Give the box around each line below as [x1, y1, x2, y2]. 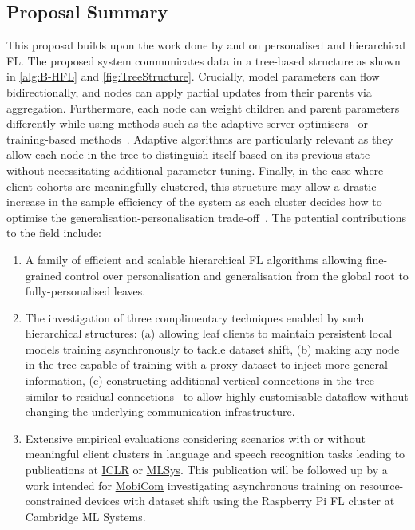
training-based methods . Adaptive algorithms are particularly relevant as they [6, 130, 393, 147]
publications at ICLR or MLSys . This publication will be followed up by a [25, 461, 388, 478]
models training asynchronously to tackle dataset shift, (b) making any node [25, 340, 400, 357]
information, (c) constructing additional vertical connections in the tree [25, 372, 374, 389]
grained [25, 267, 61, 283]
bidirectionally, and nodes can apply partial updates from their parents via [6, 83, 372, 100]
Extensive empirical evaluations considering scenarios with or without [25, 429, 366, 446]
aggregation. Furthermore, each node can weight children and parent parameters [6, 99, 400, 116]
